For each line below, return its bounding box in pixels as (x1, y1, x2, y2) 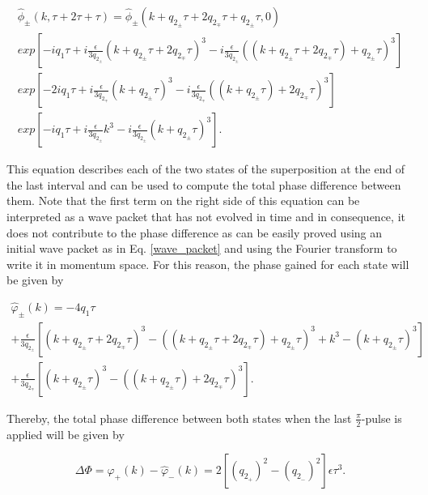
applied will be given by (6, 425, 125, 442)
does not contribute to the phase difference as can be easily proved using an (6, 224, 383, 241)
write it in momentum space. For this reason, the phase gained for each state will (6, 255, 409, 272)
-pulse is (361, 409, 402, 426)
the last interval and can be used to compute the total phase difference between (6, 176, 401, 193)
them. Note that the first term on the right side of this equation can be (6, 192, 360, 209)
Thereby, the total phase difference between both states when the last (6, 409, 352, 426)
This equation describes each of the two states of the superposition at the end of (6, 160, 405, 177)
